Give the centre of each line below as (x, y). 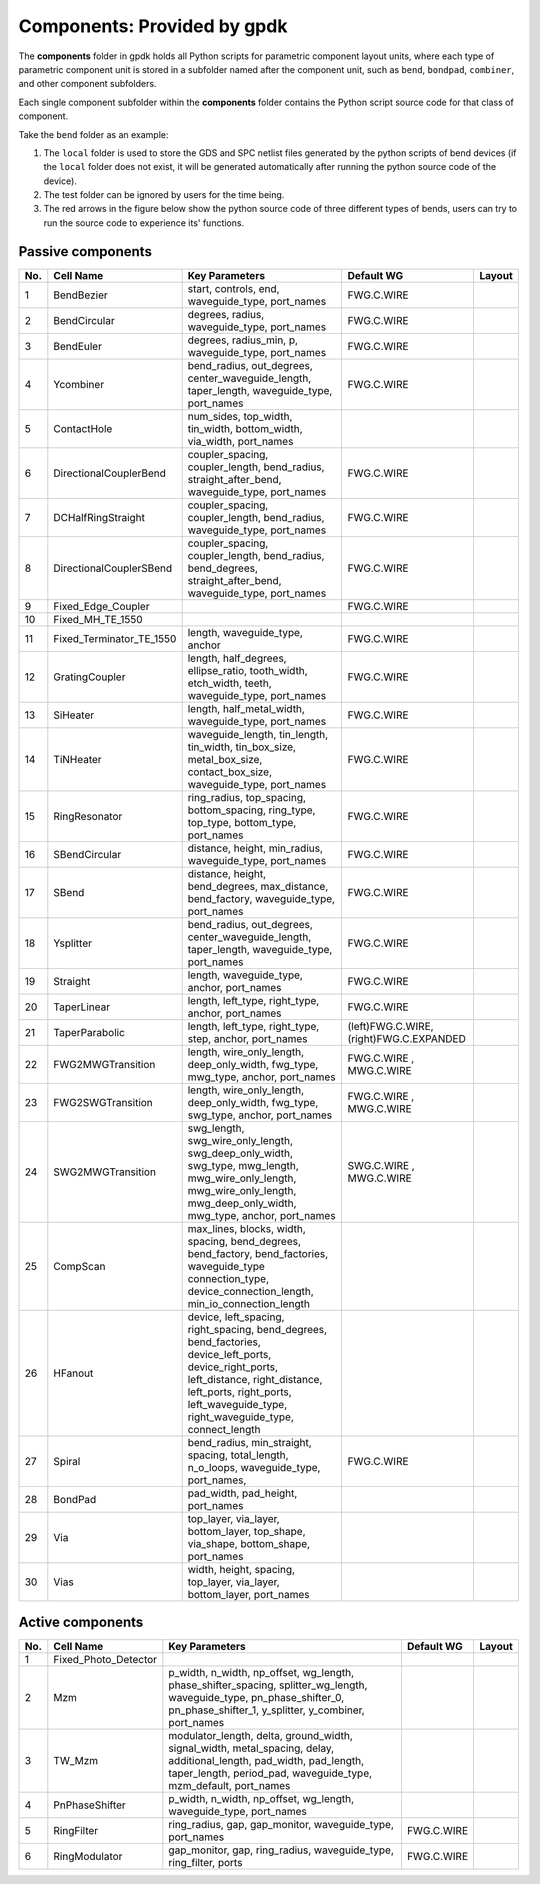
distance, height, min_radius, (255, 848)
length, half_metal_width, (246, 708)
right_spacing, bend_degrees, (257, 1329)
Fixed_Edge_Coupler (101, 606)
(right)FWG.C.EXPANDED (407, 1038)
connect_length (224, 1429)
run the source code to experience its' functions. (144, 222)
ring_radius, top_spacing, (247, 797)
